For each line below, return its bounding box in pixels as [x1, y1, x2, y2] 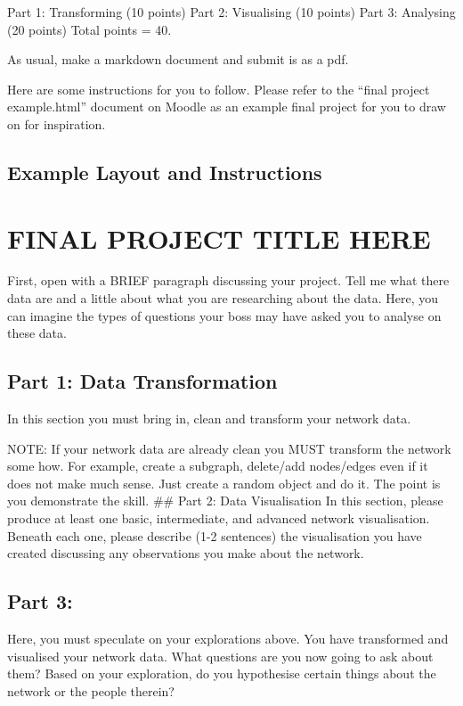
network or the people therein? [7, 681, 175, 700]
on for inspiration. [7, 114, 106, 133]
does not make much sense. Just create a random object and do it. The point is [7, 473, 441, 492]
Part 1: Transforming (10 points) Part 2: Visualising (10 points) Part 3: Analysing [7, 3, 456, 21]
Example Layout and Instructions [7, 158, 322, 185]
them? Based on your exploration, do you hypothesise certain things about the [7, 664, 436, 683]
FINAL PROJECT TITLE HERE [7, 219, 431, 256]
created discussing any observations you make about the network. [7, 544, 364, 562]
